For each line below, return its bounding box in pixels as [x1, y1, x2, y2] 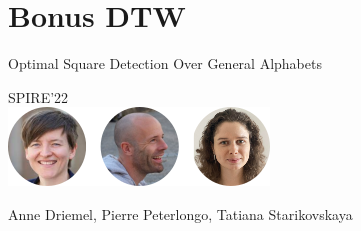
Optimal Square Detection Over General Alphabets [8, 53, 322, 74]
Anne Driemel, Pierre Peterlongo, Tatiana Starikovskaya [8, 203, 353, 224]
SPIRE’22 [8, 86, 69, 107]
